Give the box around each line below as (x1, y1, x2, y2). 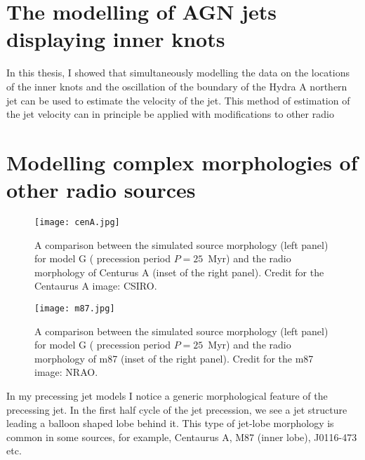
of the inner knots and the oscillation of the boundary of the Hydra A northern (6, 79, 347, 93)
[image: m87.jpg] (34, 304, 115, 314)
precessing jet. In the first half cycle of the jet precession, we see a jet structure (6, 402, 347, 417)
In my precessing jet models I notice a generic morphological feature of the (6, 388, 328, 403)
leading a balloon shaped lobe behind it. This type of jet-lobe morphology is (6, 416, 334, 431)
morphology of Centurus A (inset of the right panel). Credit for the (34, 264, 324, 279)
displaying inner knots (6, 25, 225, 53)
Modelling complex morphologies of (6, 147, 358, 176)
